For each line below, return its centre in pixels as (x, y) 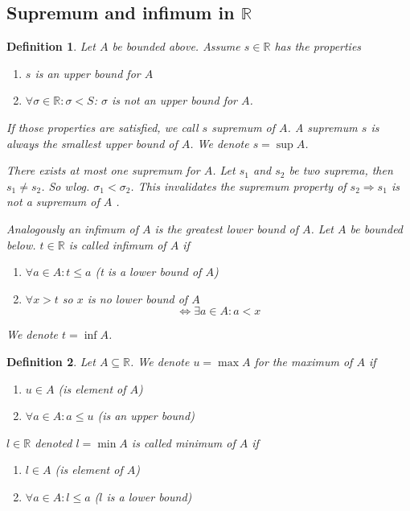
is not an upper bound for (174, 100)
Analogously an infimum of (72, 228)
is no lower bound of (137, 298)
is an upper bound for (88, 73)
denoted (53, 442)
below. (21, 244)
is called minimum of (183, 442)
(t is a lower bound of (148, 272)
